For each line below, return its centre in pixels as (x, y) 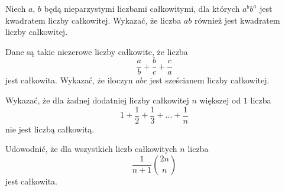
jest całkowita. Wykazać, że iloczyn (69, 80)
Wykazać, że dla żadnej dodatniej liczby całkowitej (97, 100)
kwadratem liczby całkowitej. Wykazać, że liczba (93, 20)
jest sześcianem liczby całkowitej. (210, 80)
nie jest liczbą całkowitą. (50, 129)
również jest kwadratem (237, 20)
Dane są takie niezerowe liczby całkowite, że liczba (97, 51)
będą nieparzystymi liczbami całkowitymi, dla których (142, 8)
